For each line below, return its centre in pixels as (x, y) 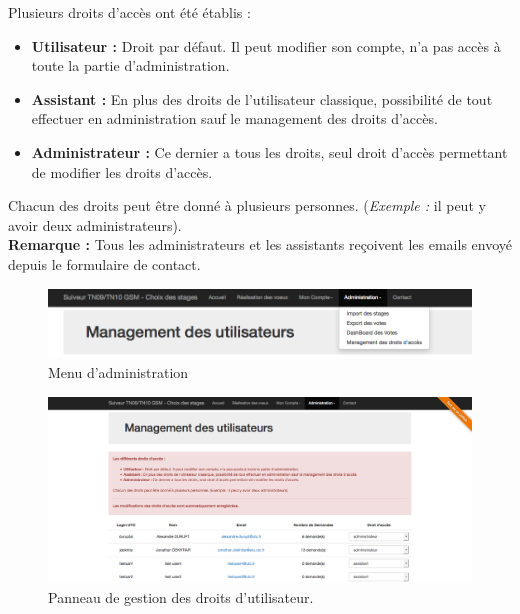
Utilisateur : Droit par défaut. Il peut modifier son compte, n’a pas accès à (266, 45)
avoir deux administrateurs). (95, 224)
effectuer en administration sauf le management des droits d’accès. (234, 118)
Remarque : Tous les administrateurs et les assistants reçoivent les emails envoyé (260, 244)
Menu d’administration (118, 372)
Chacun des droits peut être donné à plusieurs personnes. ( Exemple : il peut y (247, 205)
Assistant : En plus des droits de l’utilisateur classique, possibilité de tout (262, 98)
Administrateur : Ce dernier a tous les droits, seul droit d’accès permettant (269, 151)
